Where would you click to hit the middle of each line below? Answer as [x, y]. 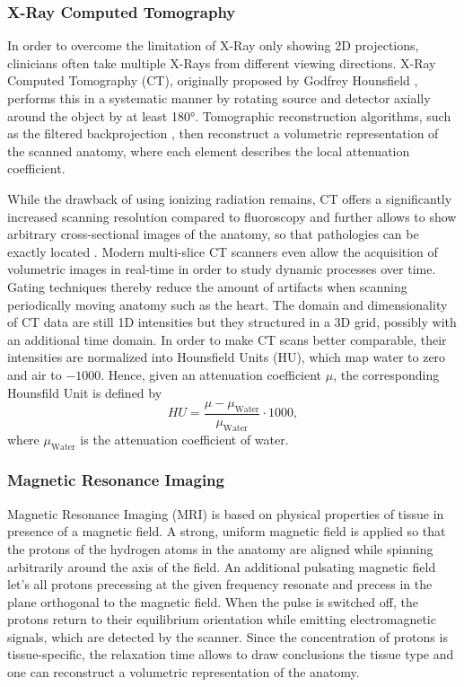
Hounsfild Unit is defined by [85, 392]
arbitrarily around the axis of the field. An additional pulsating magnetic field [222, 566]
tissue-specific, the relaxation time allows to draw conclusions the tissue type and [231, 654]
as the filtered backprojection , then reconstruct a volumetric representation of [223, 133]
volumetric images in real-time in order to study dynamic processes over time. [222, 269]
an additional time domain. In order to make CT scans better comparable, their [227, 339]
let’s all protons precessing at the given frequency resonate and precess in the [220, 584]
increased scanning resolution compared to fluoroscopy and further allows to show [232, 216]
